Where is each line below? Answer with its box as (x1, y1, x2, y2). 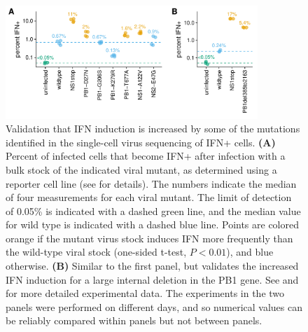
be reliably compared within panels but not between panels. (6, 313, 262, 328)
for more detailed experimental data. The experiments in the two (6, 286, 285, 300)
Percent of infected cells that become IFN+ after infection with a (6, 148, 286, 163)
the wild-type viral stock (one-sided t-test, (6, 244, 187, 259)
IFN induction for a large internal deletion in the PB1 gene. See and (6, 272, 299, 286)
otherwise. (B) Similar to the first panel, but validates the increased (6, 258, 299, 273)
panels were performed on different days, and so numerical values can (6, 299, 302, 314)
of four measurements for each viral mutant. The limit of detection (6, 190, 292, 205)
